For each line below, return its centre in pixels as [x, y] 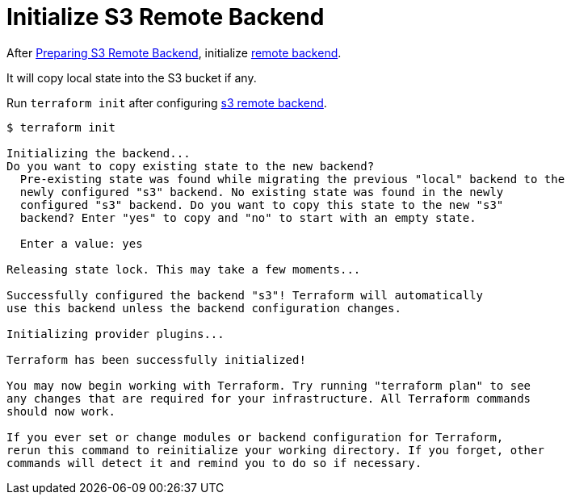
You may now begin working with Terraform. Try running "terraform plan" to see [269, 385]
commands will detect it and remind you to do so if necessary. [214, 463]
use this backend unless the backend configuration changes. [204, 308]
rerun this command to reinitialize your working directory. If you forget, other [275, 450]
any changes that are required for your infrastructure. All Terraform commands [269, 398]
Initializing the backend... [99, 153]
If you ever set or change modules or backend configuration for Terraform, [255, 437]
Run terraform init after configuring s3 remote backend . [167, 102]
